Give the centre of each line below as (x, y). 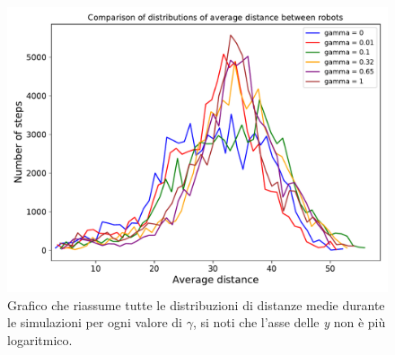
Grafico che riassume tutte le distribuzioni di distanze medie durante (196, 304)
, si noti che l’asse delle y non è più (289, 322)
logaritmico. (40, 339)
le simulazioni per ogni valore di (95, 322)
